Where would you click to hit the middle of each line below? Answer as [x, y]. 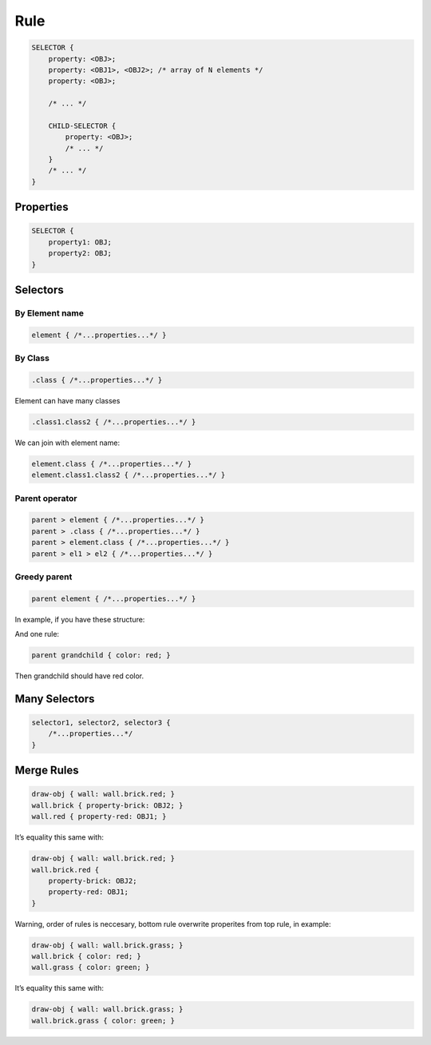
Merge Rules [47, 771]
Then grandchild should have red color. [79, 676]
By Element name [49, 313]
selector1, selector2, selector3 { [101, 723]
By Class [32, 358]
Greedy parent [43, 577]
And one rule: [37, 634]
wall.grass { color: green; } [91, 968]
